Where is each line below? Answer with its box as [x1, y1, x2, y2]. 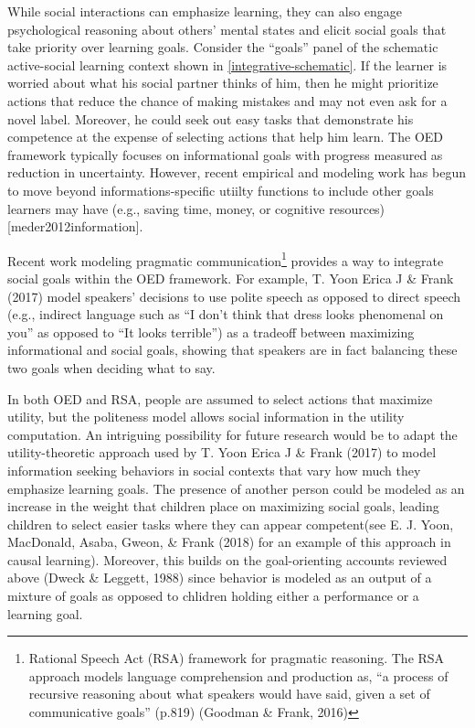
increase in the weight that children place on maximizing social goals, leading [7, 497, 439, 516]
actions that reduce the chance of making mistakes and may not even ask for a [7, 91, 448, 110]
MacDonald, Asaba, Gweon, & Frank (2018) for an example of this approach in [7, 532, 451, 551]
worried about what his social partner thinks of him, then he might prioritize [7, 73, 438, 92]
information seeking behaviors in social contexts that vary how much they [7, 460, 421, 479]
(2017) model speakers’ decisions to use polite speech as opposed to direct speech [7, 286, 461, 305]
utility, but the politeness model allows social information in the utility [7, 407, 405, 426]
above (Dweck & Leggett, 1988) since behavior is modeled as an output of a [7, 568, 432, 587]
